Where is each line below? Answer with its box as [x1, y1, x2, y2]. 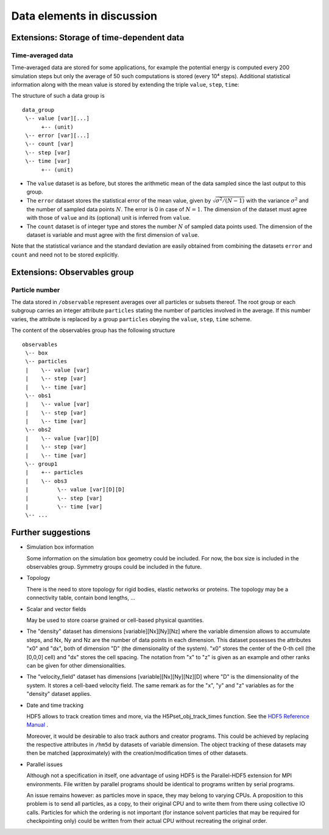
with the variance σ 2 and [246, 196, 309, 204]
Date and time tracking [26, 701, 84, 709]
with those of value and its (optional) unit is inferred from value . [26, 214, 191, 222]
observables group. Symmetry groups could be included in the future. [26, 563, 202, 571]
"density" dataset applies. [26, 690, 91, 698]
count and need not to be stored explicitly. [11, 251, 119, 258]
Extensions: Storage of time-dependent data [11, 32, 185, 43]
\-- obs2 [25, 426, 51, 433]
